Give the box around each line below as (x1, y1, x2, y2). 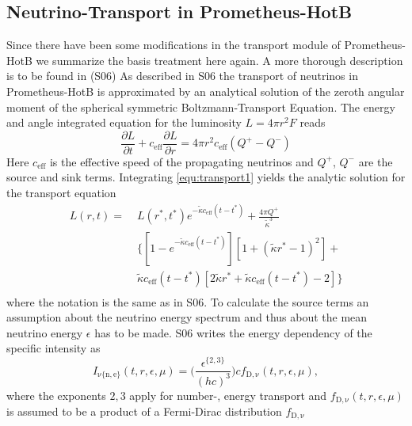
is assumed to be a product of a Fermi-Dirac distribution (6, 402, 282, 419)
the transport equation (6, 184, 116, 201)
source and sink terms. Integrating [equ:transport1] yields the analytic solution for (6, 169, 406, 185)
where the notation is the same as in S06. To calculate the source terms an (6, 293, 369, 310)
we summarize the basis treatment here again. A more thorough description (36, 51, 403, 68)
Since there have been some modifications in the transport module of (6, 36, 341, 53)
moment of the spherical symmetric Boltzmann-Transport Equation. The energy (6, 98, 395, 115)
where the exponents (6, 386, 106, 403)
